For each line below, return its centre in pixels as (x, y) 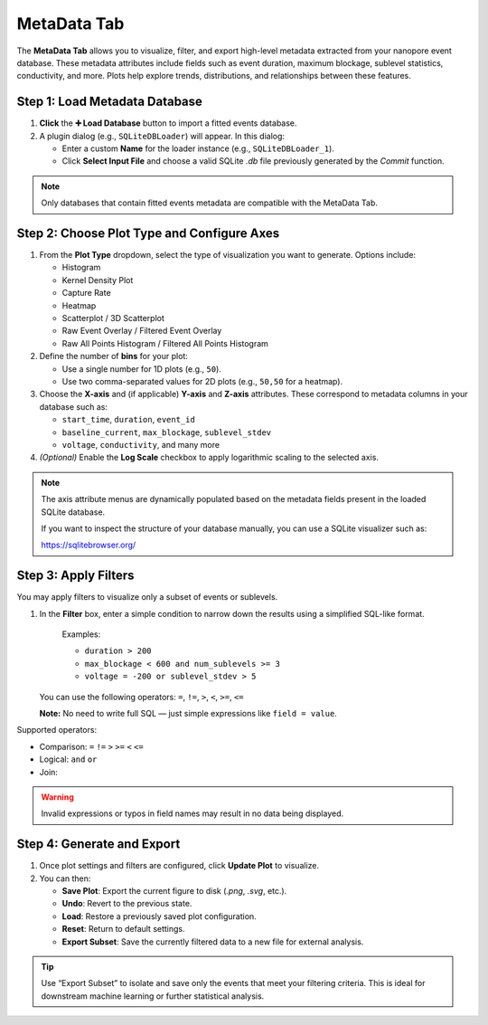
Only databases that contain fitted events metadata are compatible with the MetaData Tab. (210, 203)
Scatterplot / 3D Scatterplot (113, 318)
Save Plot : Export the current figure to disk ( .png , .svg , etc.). (174, 890)
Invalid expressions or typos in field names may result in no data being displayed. (192, 813)
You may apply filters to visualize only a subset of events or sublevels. (147, 597)
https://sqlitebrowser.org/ (89, 545)
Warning (57, 797)
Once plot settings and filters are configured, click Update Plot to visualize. (179, 866)
